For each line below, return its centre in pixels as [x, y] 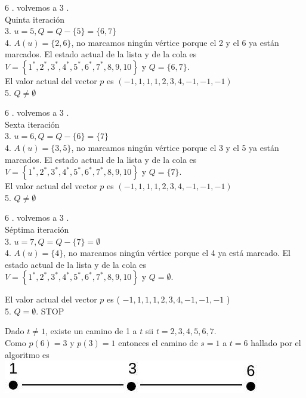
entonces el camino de [158, 343]
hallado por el [276, 343]
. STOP [50, 311]
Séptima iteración [37, 229]
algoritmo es [27, 354]
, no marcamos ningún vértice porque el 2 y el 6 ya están [175, 42]
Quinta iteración [35, 19]
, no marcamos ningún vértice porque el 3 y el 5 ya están [175, 147]
